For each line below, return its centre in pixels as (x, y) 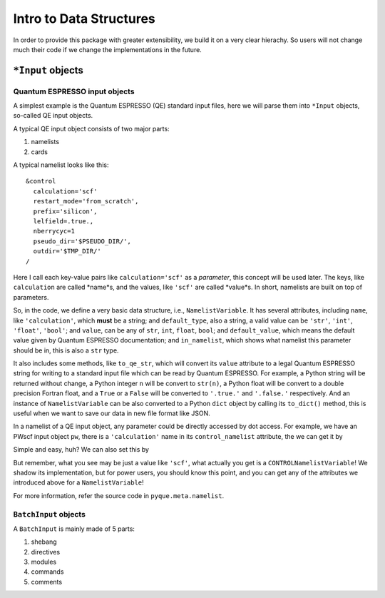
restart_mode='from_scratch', (86, 201)
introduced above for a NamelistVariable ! (78, 482)
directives (46, 552)
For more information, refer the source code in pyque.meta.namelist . (119, 495)
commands (47, 572)
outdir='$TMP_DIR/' (67, 251)
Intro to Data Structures (84, 19)
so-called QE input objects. (53, 116)
